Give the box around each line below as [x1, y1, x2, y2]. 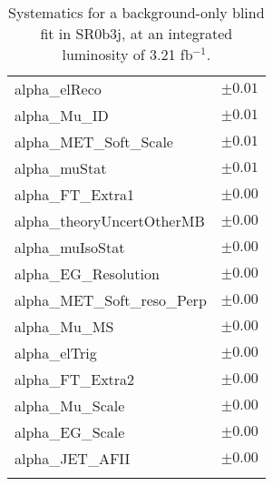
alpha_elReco [15, 78, 102, 99]
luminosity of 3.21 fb [62, 44, 193, 65]
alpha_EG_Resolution [15, 263, 160, 284]
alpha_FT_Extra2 [15, 369, 135, 390]
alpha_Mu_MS [15, 316, 114, 337]
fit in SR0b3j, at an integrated [40, 23, 233, 44]
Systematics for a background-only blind [8, 2, 265, 23]
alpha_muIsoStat [15, 237, 125, 258]
